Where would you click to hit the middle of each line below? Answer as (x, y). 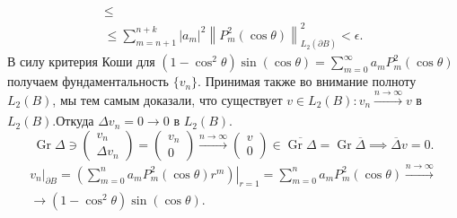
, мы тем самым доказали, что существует (167, 99)
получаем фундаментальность (88, 81)
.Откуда (73, 121)
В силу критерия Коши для (81, 61)
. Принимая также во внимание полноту (307, 81)
